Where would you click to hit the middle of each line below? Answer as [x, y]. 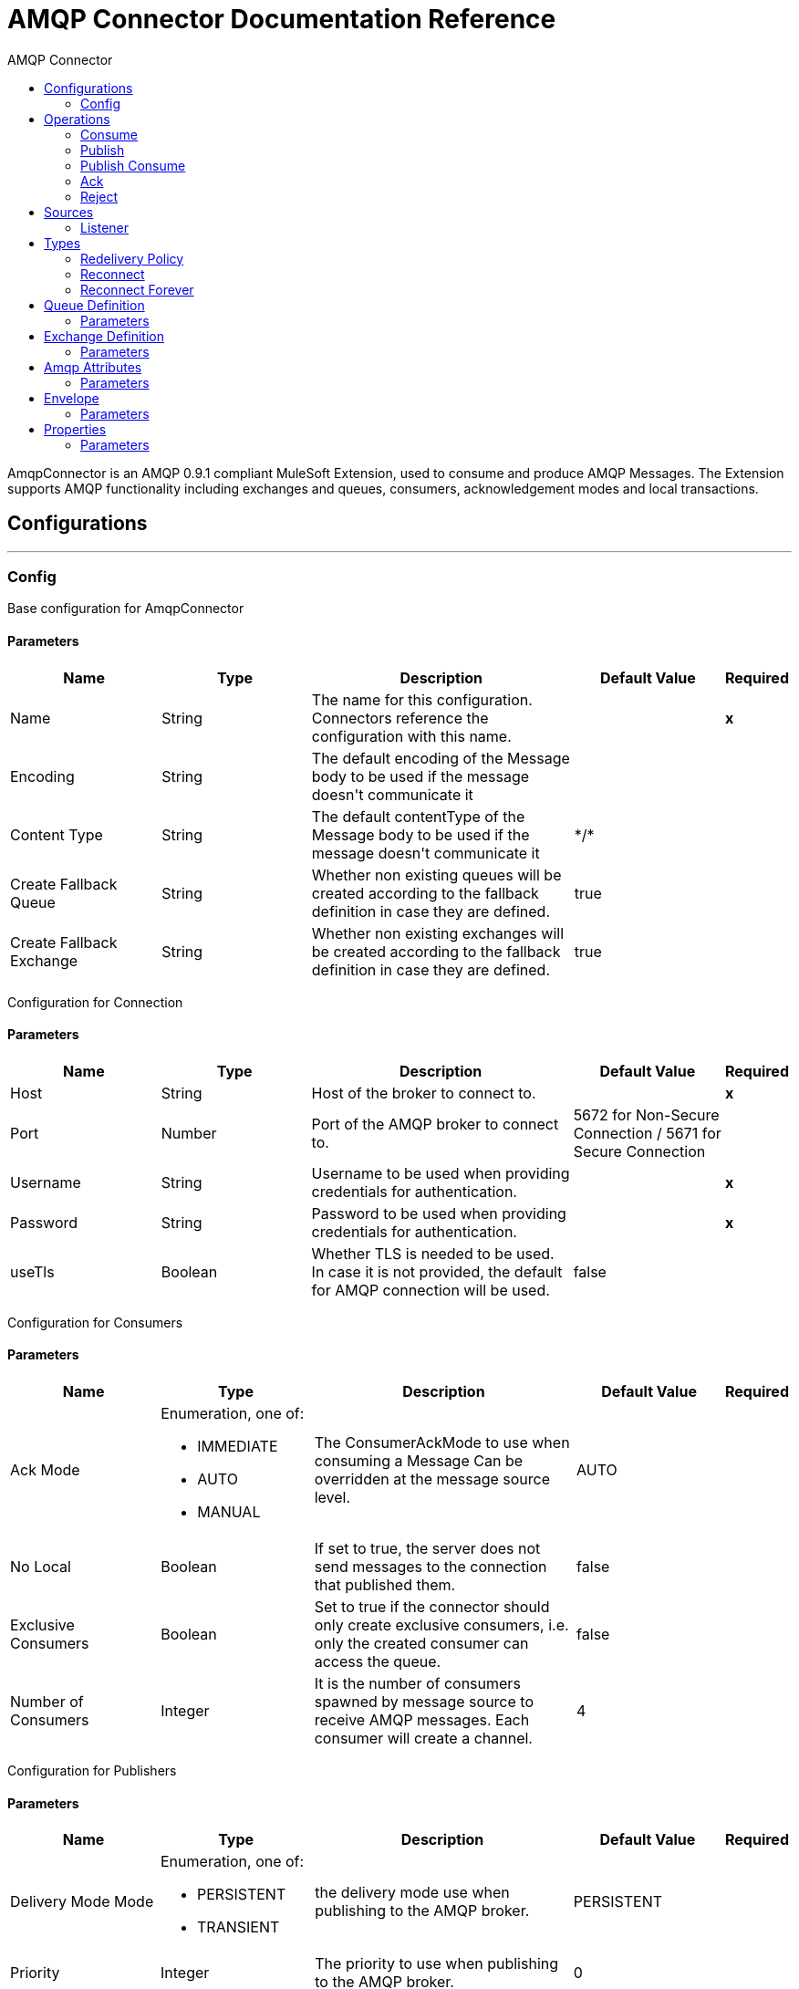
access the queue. [378, 1661]
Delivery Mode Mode [82, 1902]
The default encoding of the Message [441, 758]
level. [332, 1497]
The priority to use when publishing [437, 1964]
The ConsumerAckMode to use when [442, 1442]
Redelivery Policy [132, 258]
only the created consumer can [421, 1643]
